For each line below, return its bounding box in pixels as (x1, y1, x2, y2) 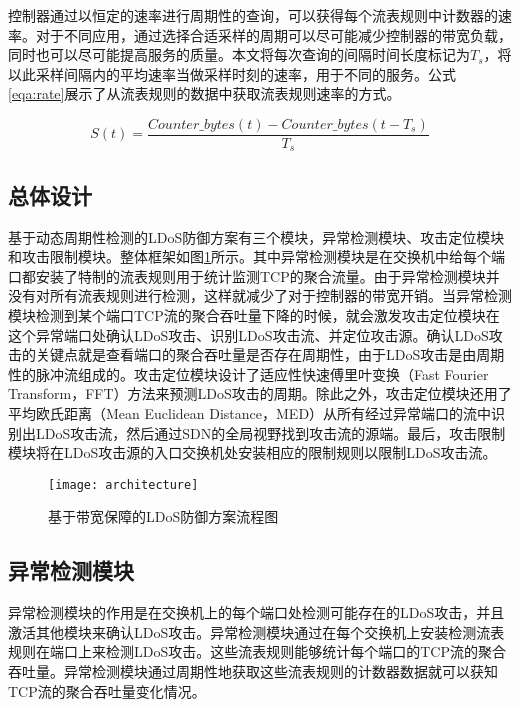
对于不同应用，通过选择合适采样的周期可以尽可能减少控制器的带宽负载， (35, 24, 512, 45)
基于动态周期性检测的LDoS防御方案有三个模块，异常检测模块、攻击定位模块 (8, 226, 505, 247)
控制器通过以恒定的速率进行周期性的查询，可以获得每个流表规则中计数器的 (8, 5, 498, 25)
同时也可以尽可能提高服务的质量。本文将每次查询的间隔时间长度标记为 (8, 44, 470, 65)
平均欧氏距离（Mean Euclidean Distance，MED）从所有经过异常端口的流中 (8, 403, 492, 424)
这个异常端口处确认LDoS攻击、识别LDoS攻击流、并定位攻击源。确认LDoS (8, 324, 489, 345)
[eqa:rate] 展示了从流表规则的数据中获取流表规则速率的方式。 (8, 83, 401, 104)
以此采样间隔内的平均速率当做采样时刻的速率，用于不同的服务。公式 (8, 63, 456, 84)
